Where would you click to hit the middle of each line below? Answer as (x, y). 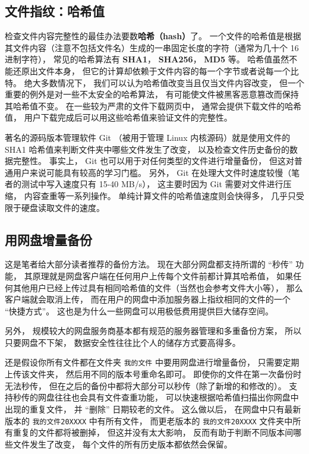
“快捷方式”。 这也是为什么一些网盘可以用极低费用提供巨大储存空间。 (139, 310)
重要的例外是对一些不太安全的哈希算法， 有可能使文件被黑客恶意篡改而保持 (152, 94)
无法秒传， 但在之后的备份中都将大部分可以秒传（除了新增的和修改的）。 (146, 385)
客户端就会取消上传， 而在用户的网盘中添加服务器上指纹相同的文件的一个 (148, 299)
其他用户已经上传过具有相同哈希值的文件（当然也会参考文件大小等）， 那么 (158, 287)
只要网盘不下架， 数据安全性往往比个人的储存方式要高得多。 (123, 342)
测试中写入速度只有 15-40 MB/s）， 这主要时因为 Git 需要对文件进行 (152, 184)
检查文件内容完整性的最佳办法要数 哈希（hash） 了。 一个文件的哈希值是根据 (153, 36)
